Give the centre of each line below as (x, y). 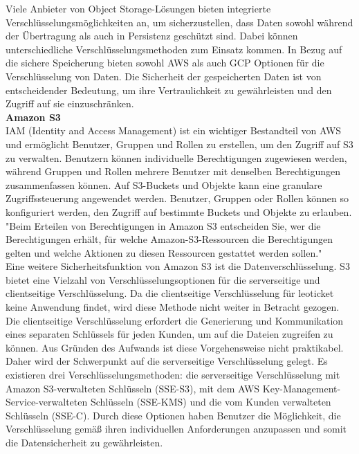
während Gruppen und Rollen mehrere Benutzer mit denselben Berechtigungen (173, 171)
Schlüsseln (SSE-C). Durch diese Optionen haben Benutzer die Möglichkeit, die (173, 415)
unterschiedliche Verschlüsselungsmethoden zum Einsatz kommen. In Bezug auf (174, 49)
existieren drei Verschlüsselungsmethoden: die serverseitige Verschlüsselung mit (173, 375)
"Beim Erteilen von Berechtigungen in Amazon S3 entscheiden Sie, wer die (163, 225)
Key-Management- (302, 388)
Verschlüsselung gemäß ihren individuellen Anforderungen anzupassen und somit (176, 429)
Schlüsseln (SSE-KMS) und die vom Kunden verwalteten (211, 402)
